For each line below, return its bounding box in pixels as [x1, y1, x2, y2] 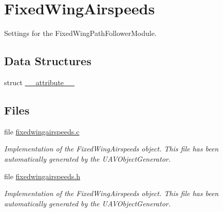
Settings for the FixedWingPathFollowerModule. [4, 28, 157, 38]
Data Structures [4, 53, 91, 69]
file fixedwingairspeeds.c [4, 126, 80, 137]
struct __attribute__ [4, 76, 75, 87]
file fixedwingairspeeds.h [4, 170, 81, 181]
